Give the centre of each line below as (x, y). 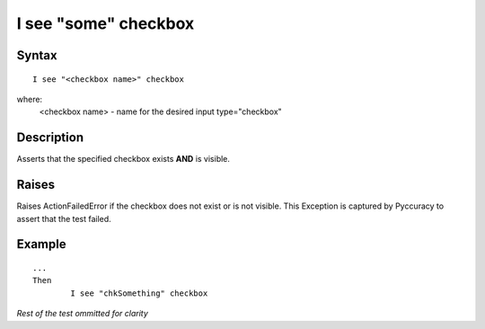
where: (30, 99)
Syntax (37, 55)
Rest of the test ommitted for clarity (82, 314)
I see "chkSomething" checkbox (139, 293)
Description (50, 138)
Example (41, 244)
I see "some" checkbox (106, 23)
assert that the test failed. (64, 218)
